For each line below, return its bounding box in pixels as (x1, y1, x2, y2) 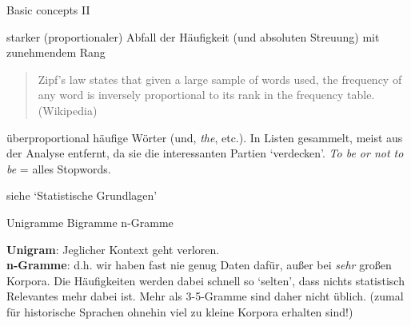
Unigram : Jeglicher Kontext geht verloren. (6, 241, 220, 257)
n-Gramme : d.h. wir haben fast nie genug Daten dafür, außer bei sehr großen (6, 256, 392, 273)
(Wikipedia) (38, 101, 98, 118)
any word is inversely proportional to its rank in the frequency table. (38, 86, 375, 103)
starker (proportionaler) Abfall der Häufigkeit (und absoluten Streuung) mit (6, 28, 380, 45)
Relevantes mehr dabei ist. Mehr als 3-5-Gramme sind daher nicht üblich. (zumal (6, 288, 404, 304)
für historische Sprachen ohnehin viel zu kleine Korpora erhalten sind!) (6, 303, 353, 320)
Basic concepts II (6, 2, 90, 18)
